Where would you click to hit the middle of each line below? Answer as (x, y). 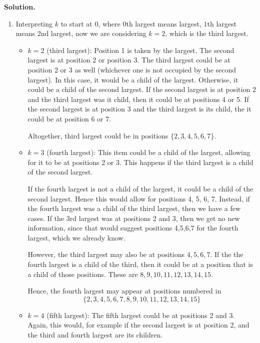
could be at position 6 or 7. (69, 118)
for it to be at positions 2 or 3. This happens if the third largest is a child (140, 162)
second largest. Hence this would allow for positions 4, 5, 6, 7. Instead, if (139, 198)
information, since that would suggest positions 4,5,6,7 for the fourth (133, 228)
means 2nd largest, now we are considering (81, 33)
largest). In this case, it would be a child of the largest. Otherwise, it (133, 79)
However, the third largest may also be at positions (106, 254)
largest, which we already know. (76, 237)
